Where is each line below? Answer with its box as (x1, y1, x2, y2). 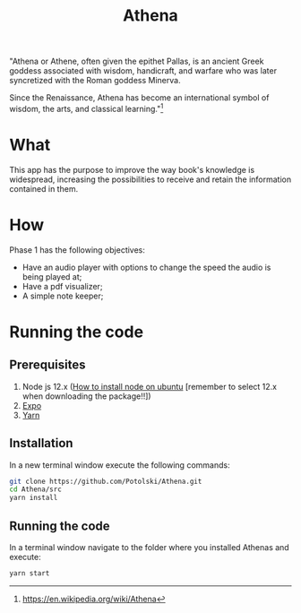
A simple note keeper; (21, 290, 104, 301)
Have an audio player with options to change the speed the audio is (21, 262, 271, 272)
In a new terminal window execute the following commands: (9, 459, 230, 471)
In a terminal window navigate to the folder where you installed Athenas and (9, 541, 289, 552)
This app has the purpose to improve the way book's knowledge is (9, 164, 255, 175)
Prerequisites (9, 358, 86, 373)
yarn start (9, 568, 50, 578)
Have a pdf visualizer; (21, 281, 103, 291)
